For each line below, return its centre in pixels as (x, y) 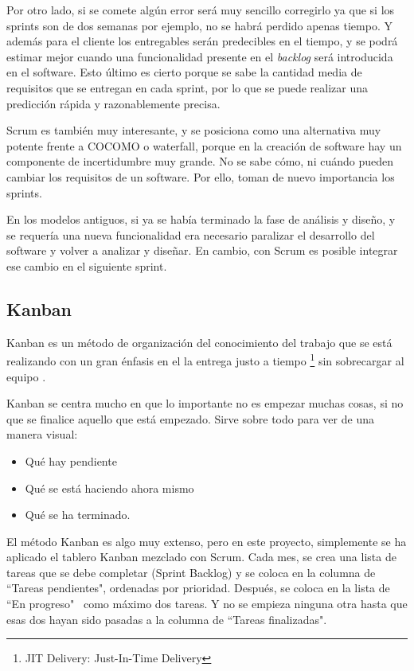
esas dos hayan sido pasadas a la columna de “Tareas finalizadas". (167, 619)
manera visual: (42, 434)
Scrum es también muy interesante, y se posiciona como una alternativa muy (194, 130)
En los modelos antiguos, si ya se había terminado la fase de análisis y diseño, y (201, 219)
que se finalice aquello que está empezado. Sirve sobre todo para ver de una (190, 418)
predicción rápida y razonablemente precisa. (113, 103)
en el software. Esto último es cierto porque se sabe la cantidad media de (184, 72)
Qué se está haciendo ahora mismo (109, 488)
